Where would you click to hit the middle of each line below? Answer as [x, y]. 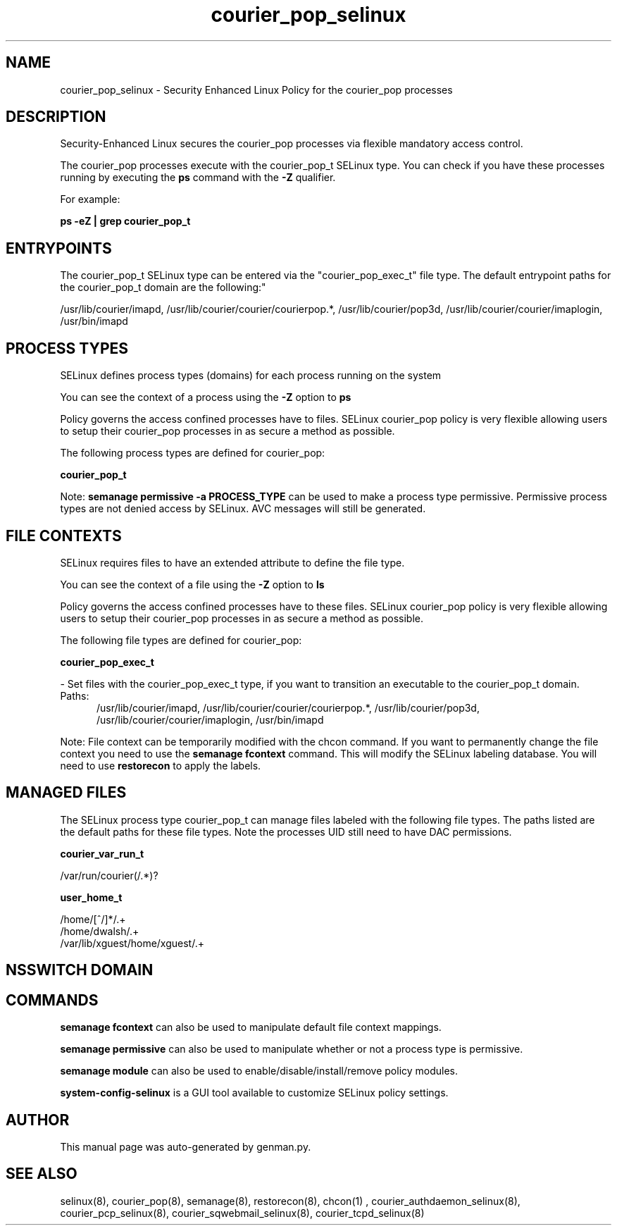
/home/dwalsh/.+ [100, 931]
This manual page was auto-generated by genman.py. [186, 1146]
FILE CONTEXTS [64, 536]
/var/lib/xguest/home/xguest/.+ [132, 943]
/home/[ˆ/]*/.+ [93, 919]
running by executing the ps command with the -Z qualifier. [198, 178]
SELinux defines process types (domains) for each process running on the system [251, 376]
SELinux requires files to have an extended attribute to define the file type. [232, 562]
